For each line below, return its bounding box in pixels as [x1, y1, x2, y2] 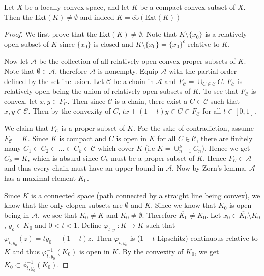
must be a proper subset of [111, 152, 195, 163]
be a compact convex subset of [140, 2, 236, 12]
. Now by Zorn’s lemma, [171, 162, 247, 173]
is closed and [93, 38, 133, 49]
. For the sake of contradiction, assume [133, 122, 254, 133]
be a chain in [113, 75, 154, 86]
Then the [4, 11, 33, 22]
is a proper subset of [61, 122, 125, 133]
